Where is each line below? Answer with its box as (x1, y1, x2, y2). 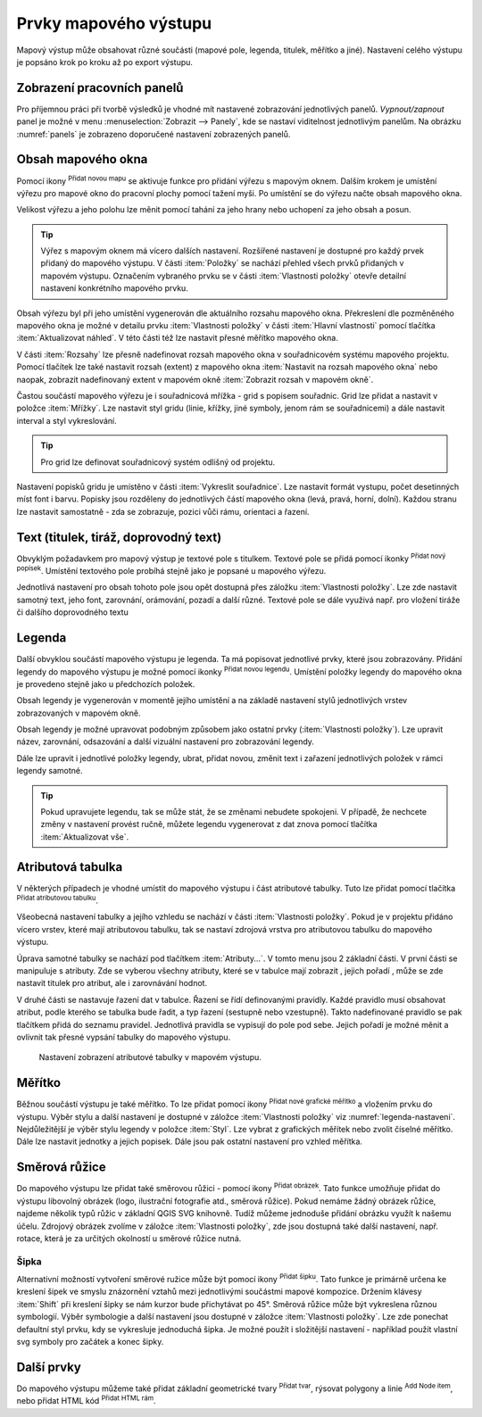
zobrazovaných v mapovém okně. (16, 708, 141, 718)
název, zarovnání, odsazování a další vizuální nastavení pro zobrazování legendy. (16, 736, 314, 747)
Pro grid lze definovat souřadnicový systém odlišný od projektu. (40, 456, 276, 468)
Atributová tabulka (16, 859, 123, 874)
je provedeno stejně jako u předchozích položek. (16, 678, 195, 689)
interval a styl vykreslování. (16, 415, 117, 426)
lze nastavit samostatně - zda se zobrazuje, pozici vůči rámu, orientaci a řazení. (16, 506, 310, 517)
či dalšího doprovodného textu (16, 607, 129, 617)
